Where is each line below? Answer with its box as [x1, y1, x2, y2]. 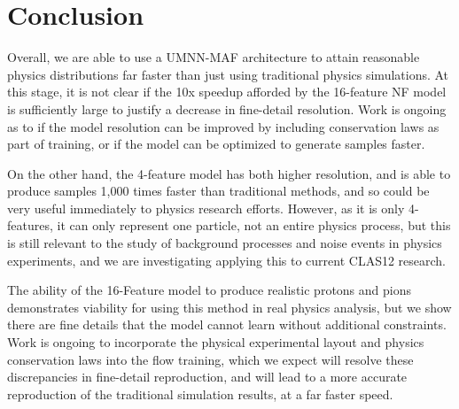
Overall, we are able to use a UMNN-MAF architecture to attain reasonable [7, 48, 420, 66]
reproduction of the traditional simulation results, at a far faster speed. [7, 384, 393, 403]
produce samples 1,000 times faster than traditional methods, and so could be [7, 181, 430, 200]
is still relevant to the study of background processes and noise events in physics [7, 234, 442, 252]
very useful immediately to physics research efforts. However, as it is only [7, 198, 405, 217]
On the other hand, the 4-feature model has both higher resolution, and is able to [7, 164, 451, 182]
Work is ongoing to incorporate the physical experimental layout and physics [7, 333, 424, 351]
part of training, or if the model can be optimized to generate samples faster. [7, 135, 425, 153]
